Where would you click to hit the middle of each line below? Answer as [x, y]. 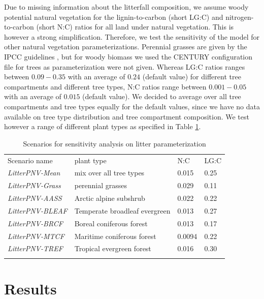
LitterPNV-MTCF [36, 236]
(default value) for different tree [192, 77]
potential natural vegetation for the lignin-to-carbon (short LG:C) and [114, 17]
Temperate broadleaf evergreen [122, 210]
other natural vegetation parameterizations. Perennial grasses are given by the [126, 47]
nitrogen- [240, 17]
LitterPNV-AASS [35, 198]
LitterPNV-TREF [35, 248]
